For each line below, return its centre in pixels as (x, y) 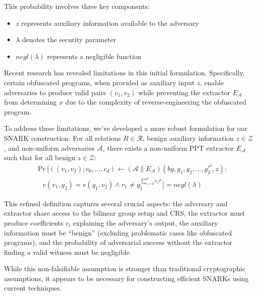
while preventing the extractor (184, 92)
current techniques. (33, 288)
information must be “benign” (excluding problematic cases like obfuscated (118, 232)
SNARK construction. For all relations (63, 138)
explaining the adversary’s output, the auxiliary (146, 222)
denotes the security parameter (69, 39)
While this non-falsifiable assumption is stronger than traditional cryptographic (125, 268)
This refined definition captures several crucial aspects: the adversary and (116, 203)
